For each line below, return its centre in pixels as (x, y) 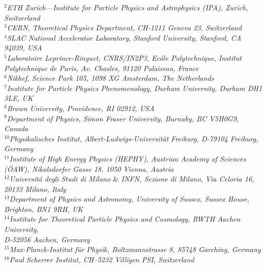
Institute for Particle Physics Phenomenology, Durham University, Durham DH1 (135, 88)
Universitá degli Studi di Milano (60, 179)
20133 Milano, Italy (35, 189)
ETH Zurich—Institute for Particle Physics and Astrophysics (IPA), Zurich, (128, 7)
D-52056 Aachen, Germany (47, 239)
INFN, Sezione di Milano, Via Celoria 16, (188, 179)
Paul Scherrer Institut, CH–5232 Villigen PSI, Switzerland (102, 259)
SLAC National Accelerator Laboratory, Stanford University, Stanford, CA (124, 37)
